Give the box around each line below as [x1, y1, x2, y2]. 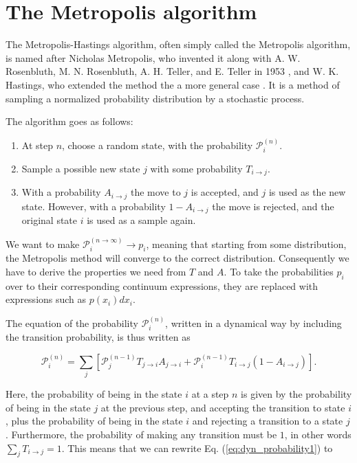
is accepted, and [191, 185, 259, 199]
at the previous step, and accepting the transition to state [100, 400, 345, 414]
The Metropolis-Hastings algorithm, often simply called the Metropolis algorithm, [6, 37, 351, 52]
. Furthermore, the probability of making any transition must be [6, 427, 277, 441]
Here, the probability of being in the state [6, 387, 182, 401]
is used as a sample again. [87, 213, 196, 227]
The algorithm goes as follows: [6, 114, 133, 128]
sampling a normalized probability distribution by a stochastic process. [6, 91, 305, 105]
